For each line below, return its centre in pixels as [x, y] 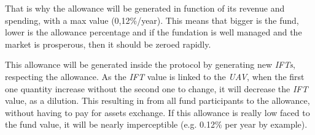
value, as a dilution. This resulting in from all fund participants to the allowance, [157, 100]
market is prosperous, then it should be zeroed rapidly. [108, 44]
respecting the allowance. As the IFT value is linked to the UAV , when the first [155, 76]
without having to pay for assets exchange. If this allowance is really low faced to [157, 112]
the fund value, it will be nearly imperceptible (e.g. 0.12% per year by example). [156, 124]
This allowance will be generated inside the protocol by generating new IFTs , [150, 64]
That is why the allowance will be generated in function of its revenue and [145, 8]
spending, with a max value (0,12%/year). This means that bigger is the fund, [152, 20]
